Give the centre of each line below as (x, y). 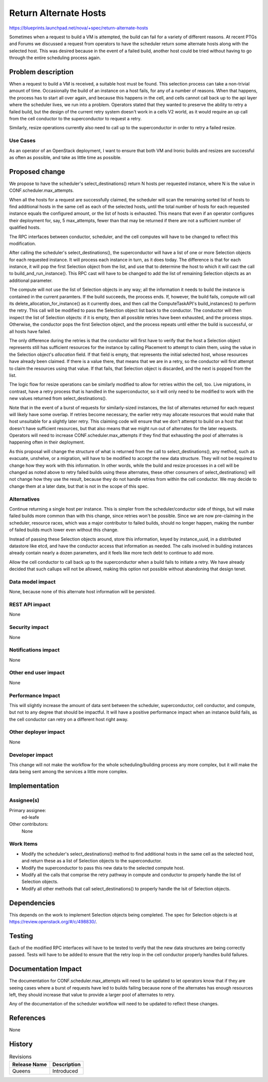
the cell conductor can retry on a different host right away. (69, 719)
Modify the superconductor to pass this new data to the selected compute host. (103, 868)
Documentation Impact (45, 969)
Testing (21, 936)
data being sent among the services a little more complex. (68, 772)
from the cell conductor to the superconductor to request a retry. (75, 118)
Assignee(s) (24, 801)
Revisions (20, 1057)
